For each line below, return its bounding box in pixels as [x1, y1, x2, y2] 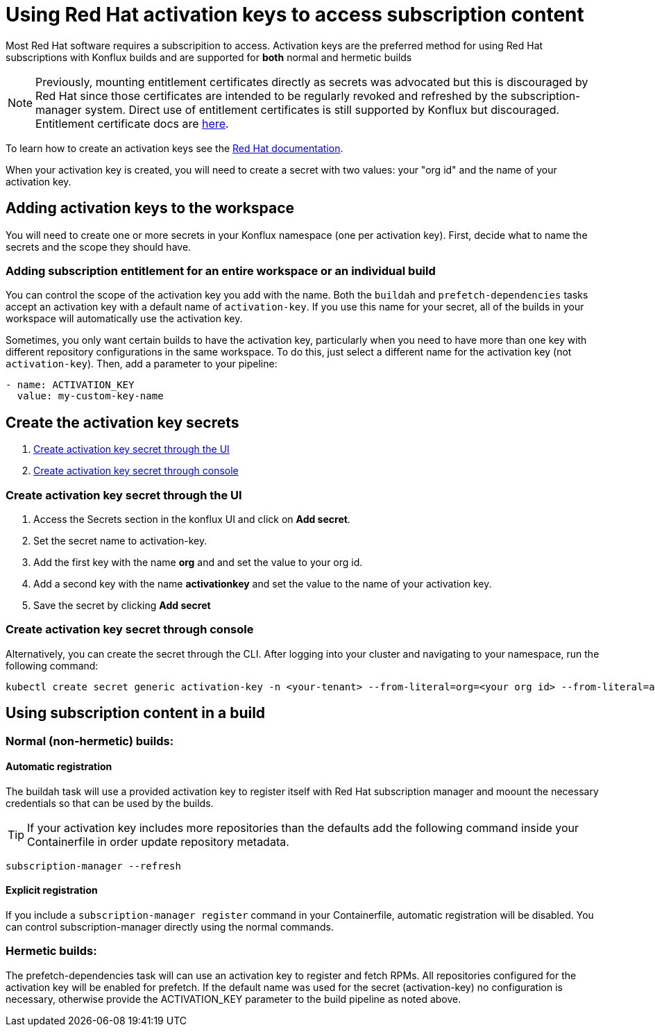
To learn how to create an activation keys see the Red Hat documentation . [6, 142, 343, 154]
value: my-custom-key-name [17, 390, 164, 402]
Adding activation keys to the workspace [6, 199, 295, 217]
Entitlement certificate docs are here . [35, 116, 229, 131]
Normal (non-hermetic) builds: [6, 733, 174, 748]
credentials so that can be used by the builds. [6, 797, 214, 809]
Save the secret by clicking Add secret [33, 599, 211, 611]
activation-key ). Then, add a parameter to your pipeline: [6, 358, 278, 370]
